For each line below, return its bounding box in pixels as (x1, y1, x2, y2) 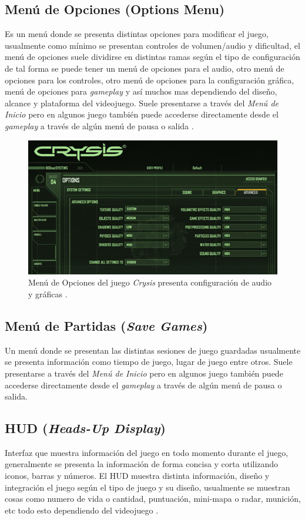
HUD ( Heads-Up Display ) (5, 419, 166, 437)
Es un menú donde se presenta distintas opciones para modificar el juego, (5, 28, 269, 40)
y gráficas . (28, 287, 68, 300)
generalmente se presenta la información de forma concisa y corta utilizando (5, 458, 279, 470)
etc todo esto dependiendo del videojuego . (5, 504, 159, 516)
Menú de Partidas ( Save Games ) (5, 316, 208, 334)
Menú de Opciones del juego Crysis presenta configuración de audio (28, 276, 272, 288)
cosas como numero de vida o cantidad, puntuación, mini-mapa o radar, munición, (5, 492, 301, 505)
